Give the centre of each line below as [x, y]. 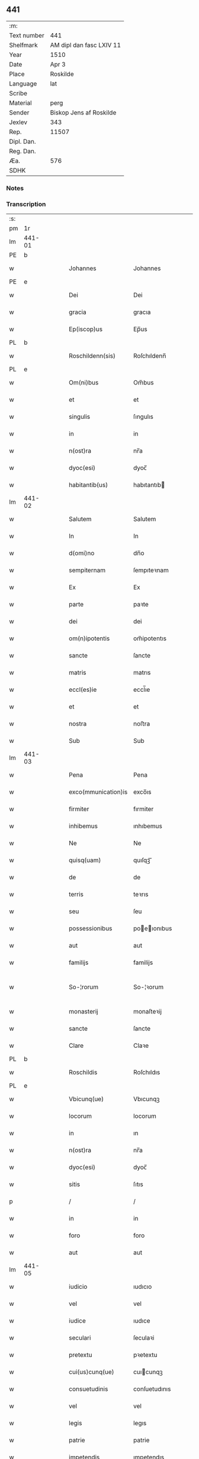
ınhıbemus [148, 826]
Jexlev [18, 122]
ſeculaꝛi [144, 1338]
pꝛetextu [145, 1355]
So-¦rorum [84, 987]
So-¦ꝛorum [148, 987]
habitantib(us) [89, 485]
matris [78, 673]
